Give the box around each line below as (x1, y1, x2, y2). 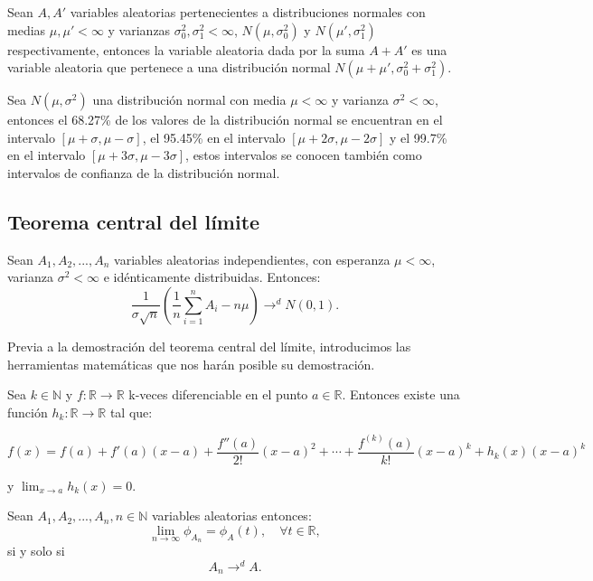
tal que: (109, 402, 153, 421)
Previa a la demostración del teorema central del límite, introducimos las (7, 336, 411, 355)
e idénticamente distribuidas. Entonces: (103, 267, 321, 286)
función (7, 402, 48, 421)
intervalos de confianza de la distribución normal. (7, 163, 280, 182)
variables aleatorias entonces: (151, 506, 312, 525)
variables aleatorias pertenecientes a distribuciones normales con (70, 3, 426, 21)
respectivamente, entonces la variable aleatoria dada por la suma (7, 40, 365, 59)
